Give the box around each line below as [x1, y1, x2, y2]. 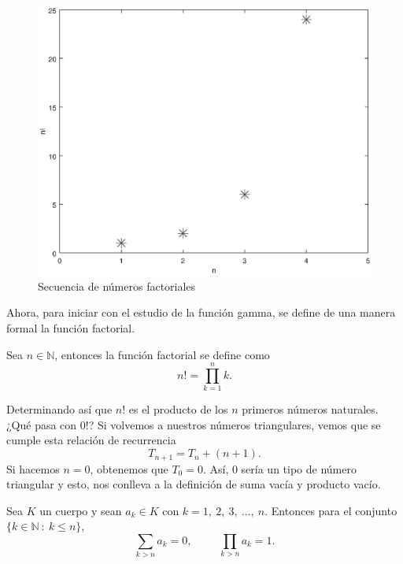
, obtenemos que [90, 460, 168, 477]
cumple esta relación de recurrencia [6, 432, 176, 448]
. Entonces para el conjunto [264, 502, 397, 518]
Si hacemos [6, 460, 60, 477]
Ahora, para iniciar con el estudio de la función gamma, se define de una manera [6, 304, 396, 321]
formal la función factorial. [6, 319, 135, 336]
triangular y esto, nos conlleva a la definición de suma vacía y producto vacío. [6, 476, 381, 492]
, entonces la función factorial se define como [54, 346, 270, 362]
